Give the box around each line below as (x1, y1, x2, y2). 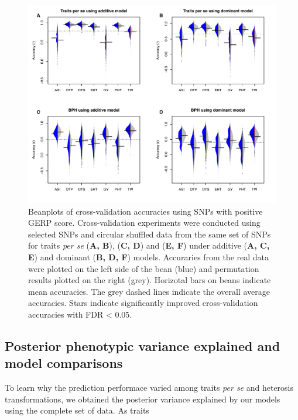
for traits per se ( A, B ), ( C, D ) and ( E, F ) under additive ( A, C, (28, 239, 270, 252)
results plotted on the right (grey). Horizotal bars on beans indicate (28, 274, 271, 286)
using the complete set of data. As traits (5, 404, 149, 416)
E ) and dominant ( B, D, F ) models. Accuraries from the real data (28, 251, 269, 263)
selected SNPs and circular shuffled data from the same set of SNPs (28, 228, 271, 240)
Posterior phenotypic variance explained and (5, 337, 280, 355)
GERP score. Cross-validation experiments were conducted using (28, 216, 261, 229)
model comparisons (5, 354, 123, 372)
